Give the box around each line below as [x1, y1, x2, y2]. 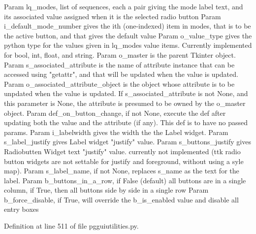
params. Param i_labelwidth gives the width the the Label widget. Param [4, 127, 228, 137]
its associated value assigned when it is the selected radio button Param [4, 11, 221, 21]
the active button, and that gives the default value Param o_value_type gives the [4, 30, 252, 40]
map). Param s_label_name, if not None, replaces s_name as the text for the [4, 166, 239, 176]
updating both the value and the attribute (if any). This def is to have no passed [4, 117, 248, 128]
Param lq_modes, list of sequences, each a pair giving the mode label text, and [4, 1, 243, 11]
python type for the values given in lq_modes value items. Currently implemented [4, 40, 252, 50]
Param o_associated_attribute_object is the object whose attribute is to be [4, 78, 235, 89]
